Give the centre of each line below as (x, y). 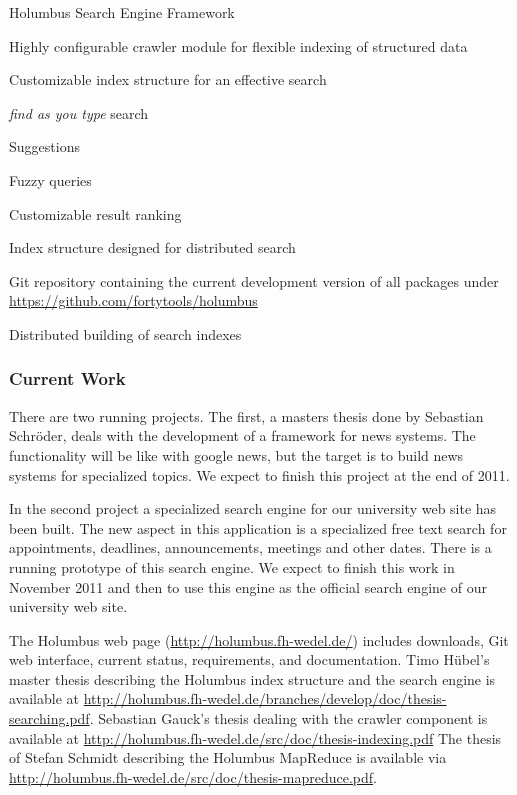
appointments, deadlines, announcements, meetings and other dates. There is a (250, 547)
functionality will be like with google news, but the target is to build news (236, 454)
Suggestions (44, 146)
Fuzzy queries (50, 179)
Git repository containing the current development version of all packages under (254, 280)
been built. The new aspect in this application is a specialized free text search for (258, 527)
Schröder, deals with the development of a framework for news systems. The (242, 435)
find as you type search (79, 112)
